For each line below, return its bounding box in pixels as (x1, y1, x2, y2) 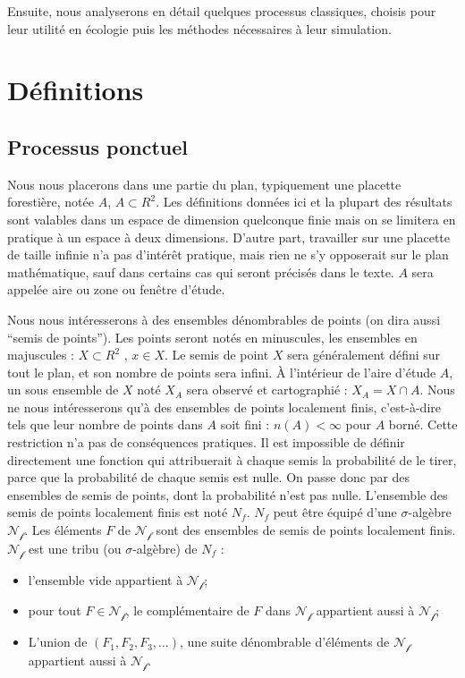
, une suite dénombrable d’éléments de (180, 632, 390, 651)
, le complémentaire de (125, 601, 249, 620)
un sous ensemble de (7, 380, 119, 399)
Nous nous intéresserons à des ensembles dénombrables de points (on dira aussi (7, 309, 441, 328)
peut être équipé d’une (273, 503, 397, 521)
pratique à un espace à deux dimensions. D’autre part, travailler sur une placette (7, 227, 451, 246)
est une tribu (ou (28, 538, 122, 557)
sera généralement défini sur (287, 345, 441, 364)
